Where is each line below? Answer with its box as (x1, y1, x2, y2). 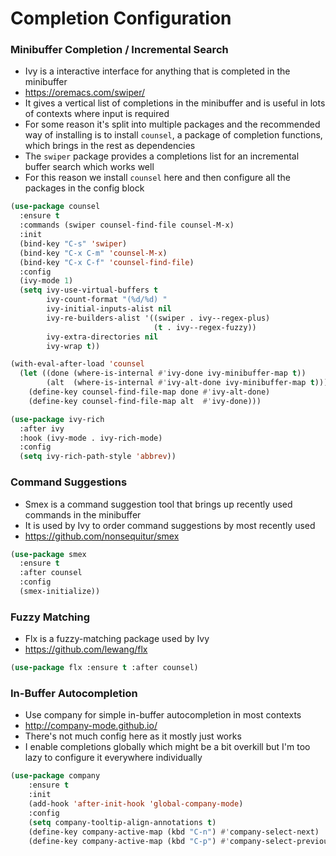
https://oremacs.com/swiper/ (24, 87, 145, 99)
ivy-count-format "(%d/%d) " (46, 295, 168, 305)
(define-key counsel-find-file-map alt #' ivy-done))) (28, 396, 262, 406)
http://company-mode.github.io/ (24, 720, 158, 732)
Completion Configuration (10, 7, 232, 30)
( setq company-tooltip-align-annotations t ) (28, 817, 217, 827)
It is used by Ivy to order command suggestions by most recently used (24, 519, 316, 531)
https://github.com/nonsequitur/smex (24, 530, 180, 542)
